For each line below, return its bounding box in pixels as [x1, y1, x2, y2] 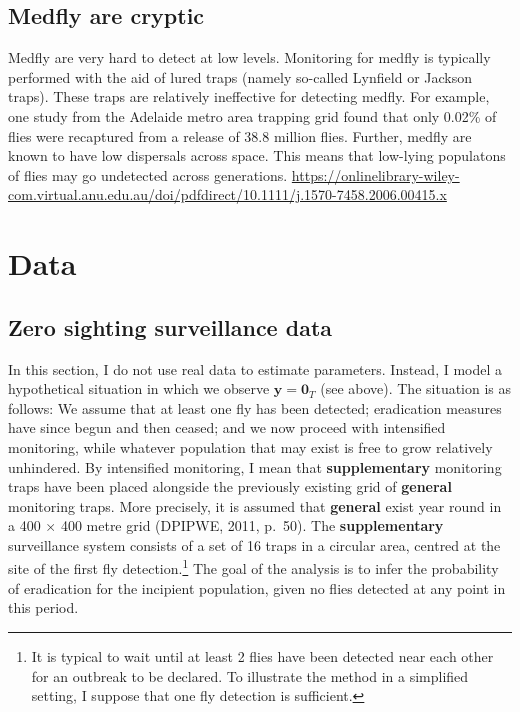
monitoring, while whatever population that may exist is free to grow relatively [8, 436, 493, 457]
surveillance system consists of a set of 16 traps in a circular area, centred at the [8, 534, 501, 555]
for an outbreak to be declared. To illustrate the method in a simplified [31, 665, 469, 686]
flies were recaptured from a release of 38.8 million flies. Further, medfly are [8, 125, 472, 146]
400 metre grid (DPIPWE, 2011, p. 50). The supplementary [60, 515, 444, 536]
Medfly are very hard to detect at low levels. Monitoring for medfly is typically [8, 47, 491, 68]
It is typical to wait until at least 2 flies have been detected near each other [31, 645, 494, 666]
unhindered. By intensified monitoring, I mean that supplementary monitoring [8, 456, 502, 477]
